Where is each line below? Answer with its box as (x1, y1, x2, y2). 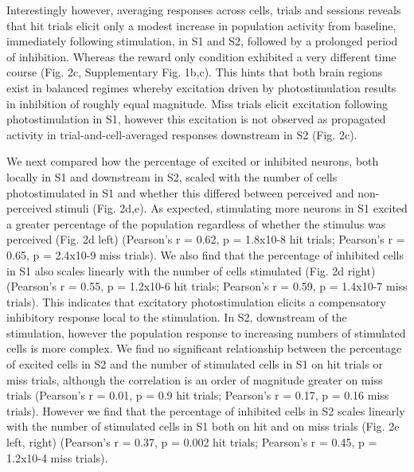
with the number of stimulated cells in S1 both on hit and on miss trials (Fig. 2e (6, 418, 400, 435)
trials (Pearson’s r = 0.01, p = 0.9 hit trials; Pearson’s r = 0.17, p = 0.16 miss (6, 387, 389, 404)
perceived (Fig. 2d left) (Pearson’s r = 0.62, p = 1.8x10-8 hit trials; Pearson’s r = (6, 231, 405, 248)
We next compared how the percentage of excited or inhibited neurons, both (6, 153, 379, 170)
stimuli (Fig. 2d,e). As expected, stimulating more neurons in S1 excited (55, 200, 408, 216)
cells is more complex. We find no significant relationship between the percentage (6, 340, 402, 357)
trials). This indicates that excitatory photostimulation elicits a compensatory (6, 293, 386, 310)
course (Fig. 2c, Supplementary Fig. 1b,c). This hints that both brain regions (6, 64, 383, 80)
